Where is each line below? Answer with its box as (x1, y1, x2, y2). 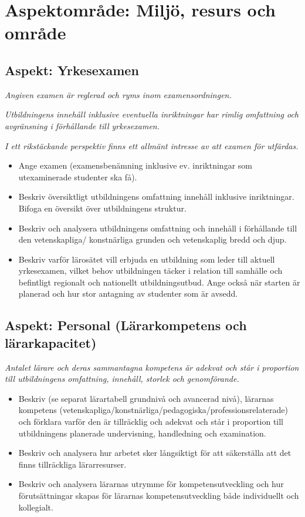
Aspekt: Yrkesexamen (5, 61, 139, 79)
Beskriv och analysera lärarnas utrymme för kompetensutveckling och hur (18, 478, 284, 490)
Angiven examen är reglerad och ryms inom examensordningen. (5, 88, 232, 100)
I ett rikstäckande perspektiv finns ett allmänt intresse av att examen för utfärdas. (5, 139, 299, 152)
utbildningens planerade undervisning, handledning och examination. (18, 427, 266, 439)
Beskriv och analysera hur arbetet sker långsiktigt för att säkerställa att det (18, 446, 292, 459)
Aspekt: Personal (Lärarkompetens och (5, 316, 247, 334)
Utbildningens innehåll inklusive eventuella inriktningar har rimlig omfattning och (5, 108, 299, 120)
